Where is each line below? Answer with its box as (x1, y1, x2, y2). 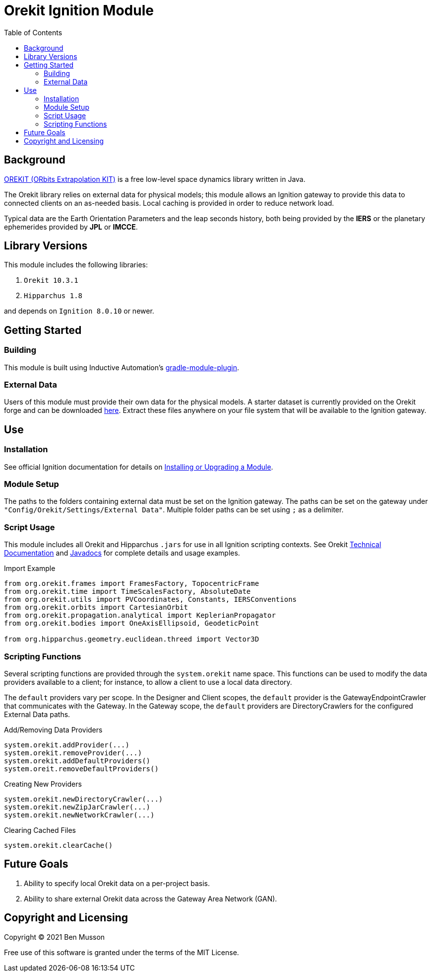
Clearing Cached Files (4, 825, 76, 834)
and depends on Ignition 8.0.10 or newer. (4, 307, 154, 316)
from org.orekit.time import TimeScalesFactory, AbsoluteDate (4, 587, 251, 596)
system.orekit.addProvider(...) (4, 740, 129, 749)
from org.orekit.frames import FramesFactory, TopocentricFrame (4, 579, 259, 588)
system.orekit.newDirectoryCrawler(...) (4, 795, 163, 803)
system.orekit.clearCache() (4, 841, 113, 849)
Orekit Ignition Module (4, 2, 154, 19)
